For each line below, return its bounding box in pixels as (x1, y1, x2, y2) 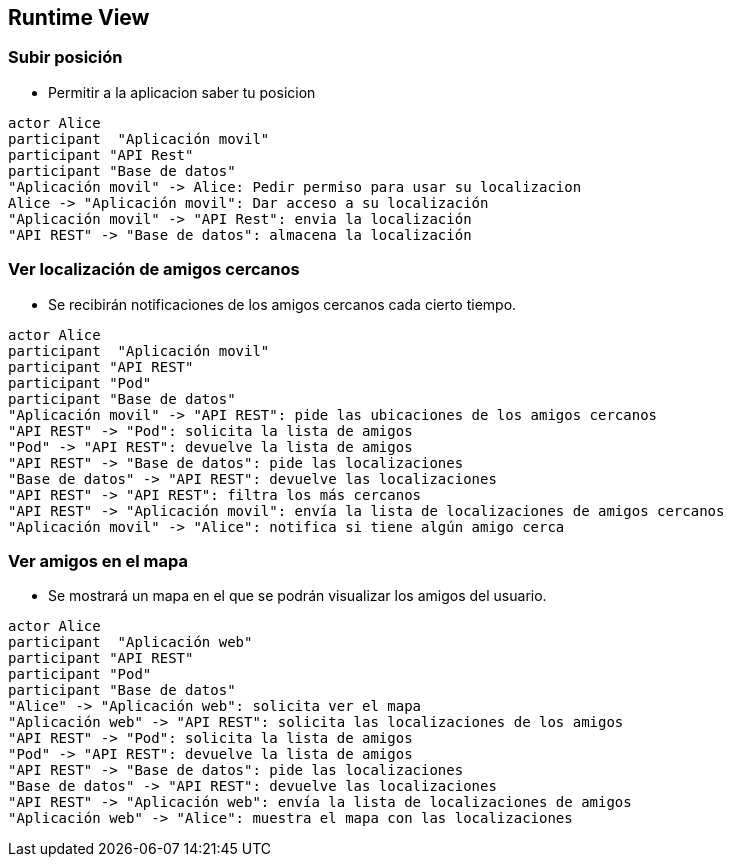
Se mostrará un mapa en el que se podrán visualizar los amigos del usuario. (48, 587, 547, 605)
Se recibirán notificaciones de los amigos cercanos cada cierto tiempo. (48, 295, 517, 313)
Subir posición (8, 47, 123, 68)
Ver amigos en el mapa (8, 550, 189, 571)
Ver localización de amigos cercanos (8, 259, 300, 280)
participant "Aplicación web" (8, 634, 253, 651)
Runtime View (8, 5, 150, 30)
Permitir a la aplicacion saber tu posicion (48, 83, 316, 101)
